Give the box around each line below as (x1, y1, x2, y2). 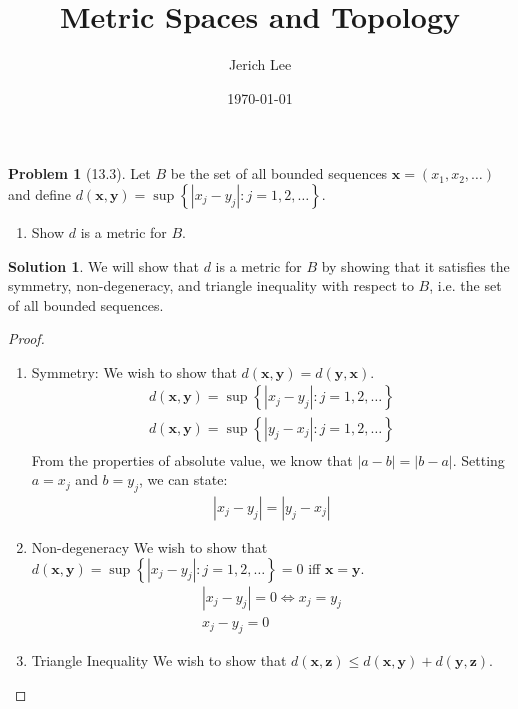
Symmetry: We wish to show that (31, 361, 237, 382)
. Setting (452, 449, 505, 470)
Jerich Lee (228, 54, 292, 75)
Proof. (8, 328, 45, 349)
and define (8, 183, 72, 204)
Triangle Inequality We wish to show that (31, 650, 287, 671)
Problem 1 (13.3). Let (8, 163, 151, 184)
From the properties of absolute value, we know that (31, 449, 353, 470)
